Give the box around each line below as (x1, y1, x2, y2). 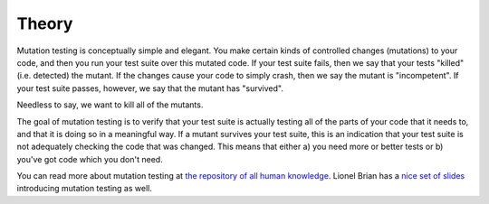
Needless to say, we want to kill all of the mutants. (16, 99, 204, 110)
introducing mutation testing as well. (16, 183, 153, 194)
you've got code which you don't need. (16, 153, 163, 164)
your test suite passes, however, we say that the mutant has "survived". (16, 82, 284, 94)
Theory (16, 14, 73, 33)
